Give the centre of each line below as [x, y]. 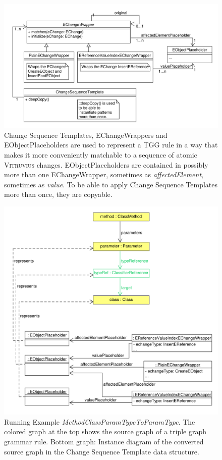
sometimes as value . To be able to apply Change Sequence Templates [111, 184]
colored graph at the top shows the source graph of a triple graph [105, 431]
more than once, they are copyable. [58, 194]
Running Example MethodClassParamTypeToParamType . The [100, 421]
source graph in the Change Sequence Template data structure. [102, 451]
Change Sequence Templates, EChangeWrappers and [86, 135]
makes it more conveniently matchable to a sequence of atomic [101, 154]
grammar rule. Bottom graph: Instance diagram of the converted [104, 442]
